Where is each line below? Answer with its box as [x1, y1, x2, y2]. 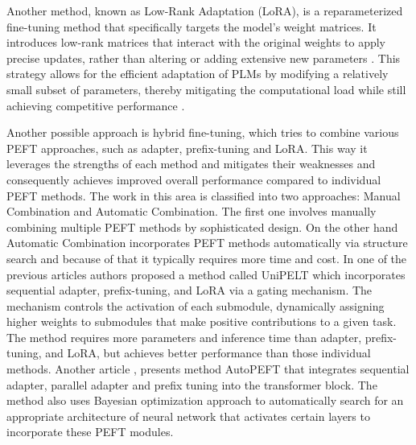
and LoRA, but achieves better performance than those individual [45, 344, 371, 361]
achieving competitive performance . [6, 97, 185, 113]
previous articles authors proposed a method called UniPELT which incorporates [6, 266, 406, 282]
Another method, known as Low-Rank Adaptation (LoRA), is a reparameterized [6, 2, 403, 19]
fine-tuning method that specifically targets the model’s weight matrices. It [6, 18, 377, 35]
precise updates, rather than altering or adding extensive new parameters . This [6, 49, 401, 66]
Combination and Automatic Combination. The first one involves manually [6, 203, 377, 220]
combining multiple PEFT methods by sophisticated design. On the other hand [6, 218, 398, 235]
